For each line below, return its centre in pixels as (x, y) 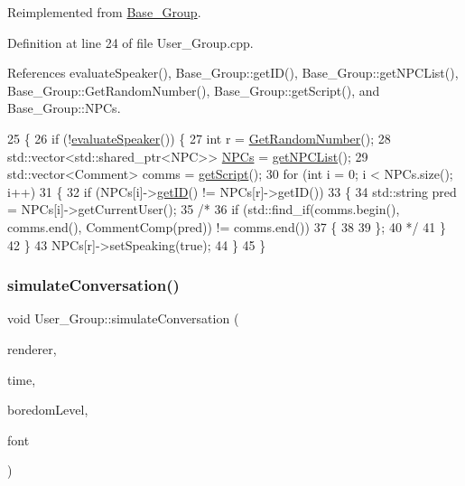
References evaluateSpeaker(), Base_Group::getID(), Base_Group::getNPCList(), (233, 73)
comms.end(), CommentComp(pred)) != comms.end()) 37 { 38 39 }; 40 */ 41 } (227, 226)
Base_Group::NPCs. (64, 108)
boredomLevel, (48, 410)
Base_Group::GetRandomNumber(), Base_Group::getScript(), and (194, 90)
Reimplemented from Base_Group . (104, 12)
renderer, (32, 348)
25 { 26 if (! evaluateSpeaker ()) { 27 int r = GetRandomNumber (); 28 (199, 138)
